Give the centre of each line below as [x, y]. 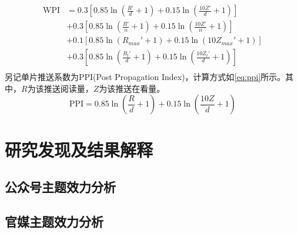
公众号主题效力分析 [60, 187]
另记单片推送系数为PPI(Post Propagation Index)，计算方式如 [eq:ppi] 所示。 [145, 77]
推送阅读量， [68, 88]
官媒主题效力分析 [54, 221]
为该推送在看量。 [132, 88]
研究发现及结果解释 [79, 149]
